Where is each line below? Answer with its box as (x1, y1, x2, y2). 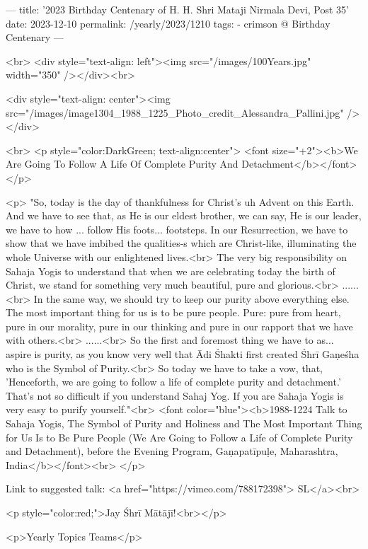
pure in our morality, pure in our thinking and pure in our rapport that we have (6, 318, 353, 333)
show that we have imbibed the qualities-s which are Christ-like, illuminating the (6, 236, 357, 250)
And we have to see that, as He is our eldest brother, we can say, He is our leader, (6, 208, 362, 223)
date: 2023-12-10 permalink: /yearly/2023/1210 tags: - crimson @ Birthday (6, 16, 330, 30)
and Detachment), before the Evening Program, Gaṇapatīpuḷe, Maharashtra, (6, 444, 338, 458)
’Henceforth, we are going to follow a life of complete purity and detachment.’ (6, 374, 341, 389)
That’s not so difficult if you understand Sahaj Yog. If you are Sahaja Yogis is (6, 388, 344, 403)
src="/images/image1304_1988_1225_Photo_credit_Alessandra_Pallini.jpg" (6, 105, 344, 120)
